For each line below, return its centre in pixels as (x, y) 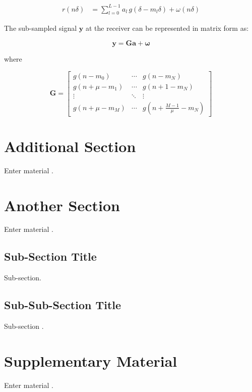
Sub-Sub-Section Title (63, 305)
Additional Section (70, 146)
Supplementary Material (91, 360)
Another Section (62, 205)
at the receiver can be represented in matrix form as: (167, 28)
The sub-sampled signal (41, 28)
